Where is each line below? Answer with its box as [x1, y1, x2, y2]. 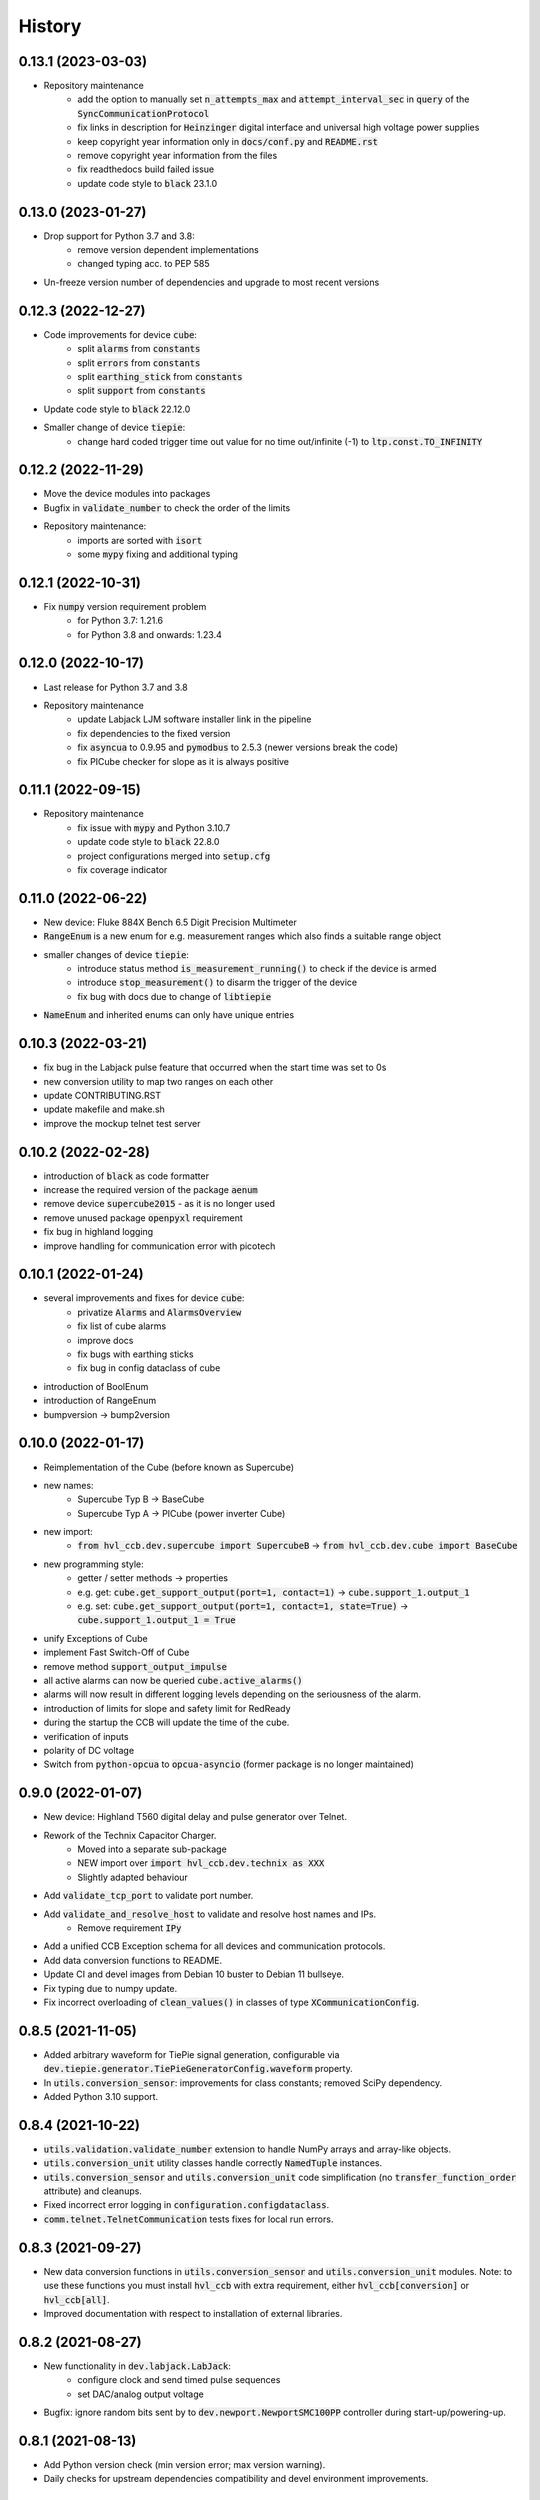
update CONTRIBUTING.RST [43, 1089, 162, 1101]
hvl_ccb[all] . [43, 2293, 110, 2305]
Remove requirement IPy [77, 1921, 182, 1934]
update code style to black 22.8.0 [77, 836, 220, 848]
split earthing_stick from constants [77, 370, 243, 382]
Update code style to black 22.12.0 [43, 403, 191, 415]
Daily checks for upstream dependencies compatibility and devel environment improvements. [43, 2473, 429, 2485]
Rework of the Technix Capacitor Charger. [43, 1829, 217, 1841]
